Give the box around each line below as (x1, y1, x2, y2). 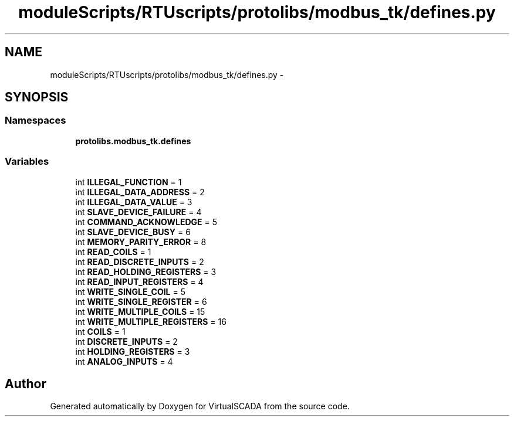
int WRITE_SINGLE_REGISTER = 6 (75, 296, 207, 307)
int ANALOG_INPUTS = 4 (75, 356, 173, 366)
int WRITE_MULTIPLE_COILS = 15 (75, 306, 205, 317)
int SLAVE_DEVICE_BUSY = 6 (75, 226, 191, 237)
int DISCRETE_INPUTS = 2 (75, 336, 178, 347)
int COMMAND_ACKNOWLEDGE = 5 (75, 216, 218, 227)
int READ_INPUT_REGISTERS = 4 (75, 276, 204, 287)
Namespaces (5, 114, 66, 127)
